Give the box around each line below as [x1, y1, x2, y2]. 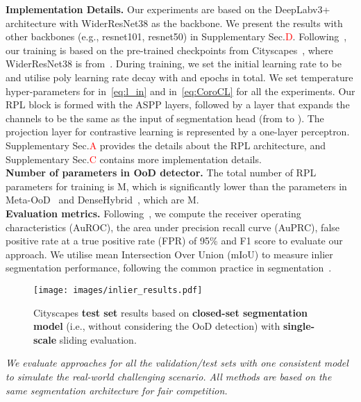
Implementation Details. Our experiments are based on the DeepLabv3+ [6, 2, 330, 16]
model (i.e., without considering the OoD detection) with [33, 319, 280, 333]
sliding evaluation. [59, 332, 137, 346]
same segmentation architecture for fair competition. [6, 383, 228, 397]
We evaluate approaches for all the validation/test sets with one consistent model [6, 355, 349, 370]
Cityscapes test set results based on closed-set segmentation [33, 305, 308, 319]
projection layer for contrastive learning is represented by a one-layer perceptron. [6, 124, 350, 139]
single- [283, 319, 315, 333]
